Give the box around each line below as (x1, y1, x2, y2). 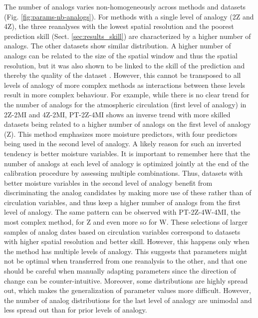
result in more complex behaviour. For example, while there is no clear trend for (4, 89, 250, 100)
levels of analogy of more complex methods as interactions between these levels (4, 79, 246, 90)
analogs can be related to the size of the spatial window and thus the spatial (4, 50, 238, 60)
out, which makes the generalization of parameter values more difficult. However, (4, 285, 251, 296)
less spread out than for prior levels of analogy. (4, 305, 147, 315)
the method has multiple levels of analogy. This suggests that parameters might (4, 246, 248, 256)
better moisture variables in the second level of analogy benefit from (4, 177, 213, 188)
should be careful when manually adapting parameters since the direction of (4, 266, 237, 276)
